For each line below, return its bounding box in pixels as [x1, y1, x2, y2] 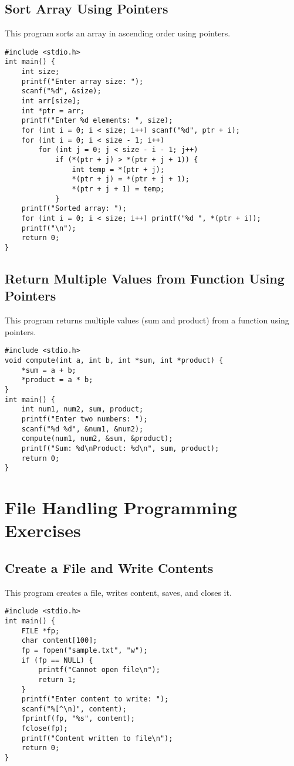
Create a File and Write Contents [5, 558, 214, 576]
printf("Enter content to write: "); [21, 695, 169, 704]
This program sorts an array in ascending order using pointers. [5, 27, 231, 39]
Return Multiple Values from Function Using [5, 269, 285, 287]
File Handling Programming [5, 495, 237, 519]
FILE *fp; [21, 626, 60, 635]
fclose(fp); [21, 724, 68, 733]
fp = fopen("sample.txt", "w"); [21, 646, 148, 654]
